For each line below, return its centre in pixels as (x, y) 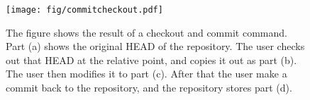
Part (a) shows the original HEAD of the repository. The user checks (155, 46)
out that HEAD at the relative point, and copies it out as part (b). (151, 60)
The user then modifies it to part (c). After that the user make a (146, 74)
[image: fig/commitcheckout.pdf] (84, 10)
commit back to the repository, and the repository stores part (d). (149, 88)
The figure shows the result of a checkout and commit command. (146, 32)
